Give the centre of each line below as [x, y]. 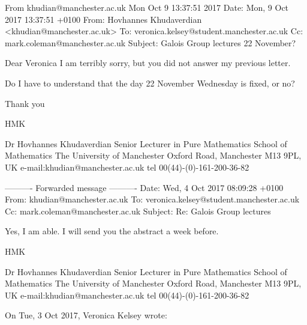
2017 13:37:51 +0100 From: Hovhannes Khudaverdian [103, 19]
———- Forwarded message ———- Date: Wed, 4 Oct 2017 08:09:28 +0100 [144, 187]
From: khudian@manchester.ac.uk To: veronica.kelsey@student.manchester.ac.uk [152, 199]
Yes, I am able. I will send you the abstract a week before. [112, 231]
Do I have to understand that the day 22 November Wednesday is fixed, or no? [150, 83]
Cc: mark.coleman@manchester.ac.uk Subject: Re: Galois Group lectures [138, 211]
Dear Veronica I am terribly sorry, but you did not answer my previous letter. [148, 63]
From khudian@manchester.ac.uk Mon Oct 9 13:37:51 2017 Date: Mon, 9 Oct [147, 7]
